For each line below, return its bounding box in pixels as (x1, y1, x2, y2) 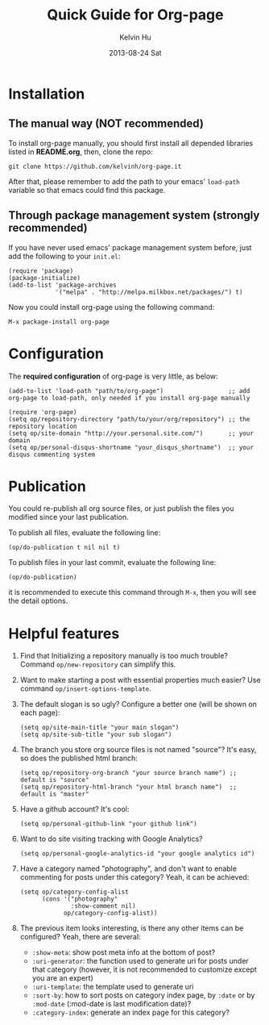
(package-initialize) (8, 274, 81, 282)
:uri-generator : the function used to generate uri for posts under (31, 956, 250, 966)
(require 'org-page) (8, 408, 78, 416)
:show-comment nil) (71, 902, 136, 910)
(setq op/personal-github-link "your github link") (19, 820, 197, 828)
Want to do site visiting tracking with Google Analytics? (19, 834, 203, 844)
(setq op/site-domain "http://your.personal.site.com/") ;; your (8, 429, 254, 437)
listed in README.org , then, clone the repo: (8, 147, 153, 157)
